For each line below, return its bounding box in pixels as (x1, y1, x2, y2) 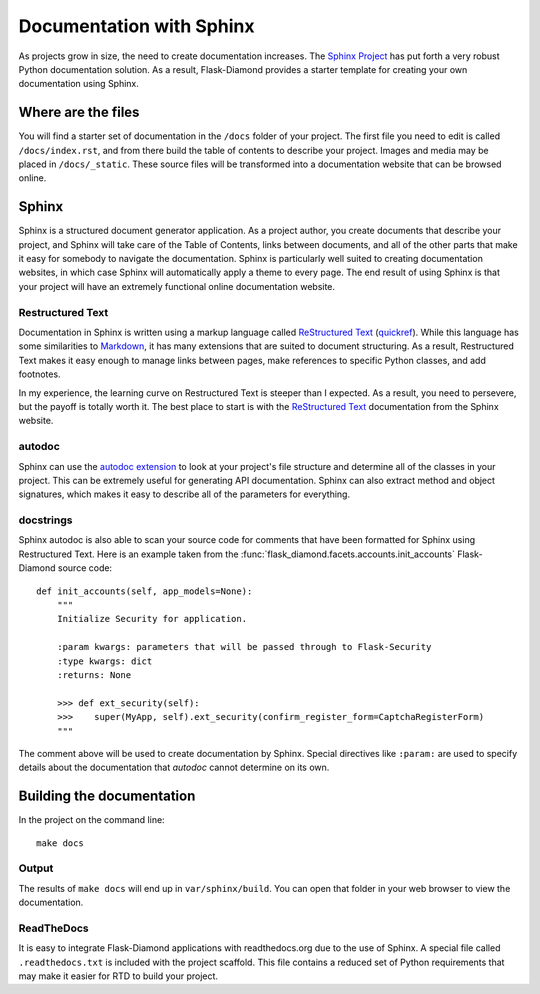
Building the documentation (18, 788, 196, 805)
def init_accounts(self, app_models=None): (36, 585, 253, 597)
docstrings (18, 513, 73, 527)
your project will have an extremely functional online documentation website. (18, 280, 335, 292)
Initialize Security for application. (56, 613, 248, 625)
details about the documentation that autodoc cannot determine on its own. (18, 761, 330, 774)
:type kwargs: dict (56, 655, 153, 667)
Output (18, 861, 54, 875)
